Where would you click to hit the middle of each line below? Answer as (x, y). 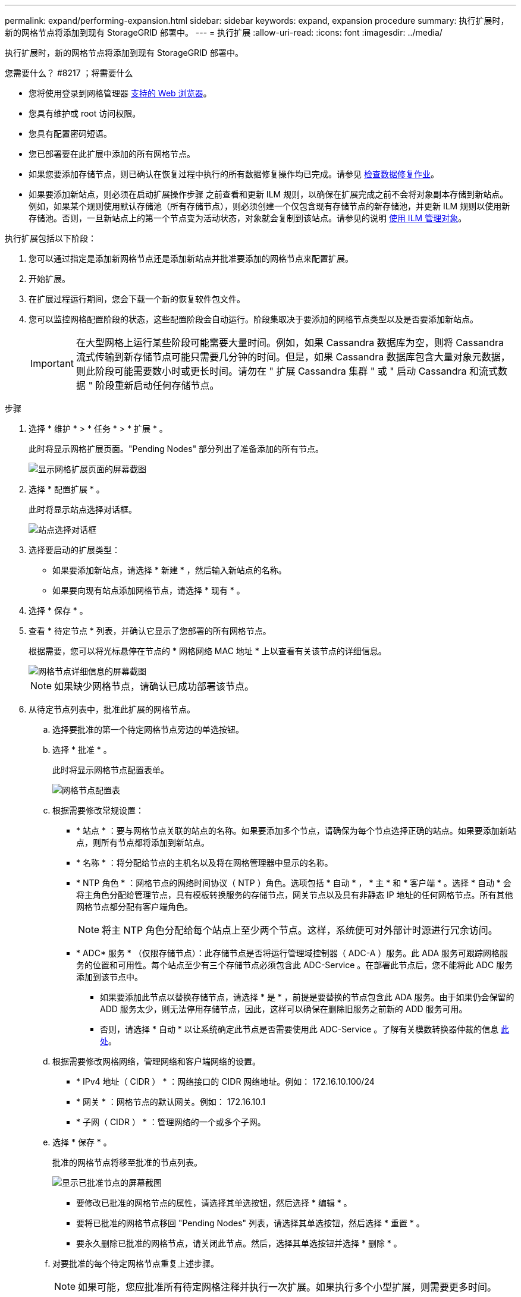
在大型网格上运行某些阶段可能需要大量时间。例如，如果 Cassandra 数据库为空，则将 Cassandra (290, 343)
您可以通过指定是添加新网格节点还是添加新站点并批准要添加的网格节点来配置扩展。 (191, 258)
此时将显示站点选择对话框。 (83, 509)
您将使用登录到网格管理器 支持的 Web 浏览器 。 (120, 93)
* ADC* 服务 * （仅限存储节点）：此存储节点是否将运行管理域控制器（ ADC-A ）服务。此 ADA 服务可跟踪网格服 (292, 953)
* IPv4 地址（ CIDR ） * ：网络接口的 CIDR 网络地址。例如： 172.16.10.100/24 (225, 1081)
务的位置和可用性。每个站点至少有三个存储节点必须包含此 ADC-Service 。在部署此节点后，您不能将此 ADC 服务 (295, 965)
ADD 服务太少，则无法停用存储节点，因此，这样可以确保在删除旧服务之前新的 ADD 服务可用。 (284, 1009)
